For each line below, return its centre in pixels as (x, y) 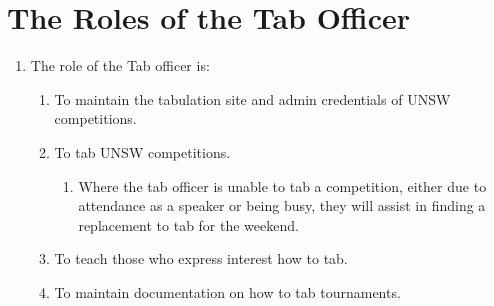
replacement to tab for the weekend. (188, 224)
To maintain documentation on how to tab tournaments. (227, 291)
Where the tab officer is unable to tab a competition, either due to (282, 185)
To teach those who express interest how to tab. (201, 258)
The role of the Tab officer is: (120, 65)
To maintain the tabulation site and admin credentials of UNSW (252, 98)
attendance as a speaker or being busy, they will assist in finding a (282, 205)
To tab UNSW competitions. (142, 151)
